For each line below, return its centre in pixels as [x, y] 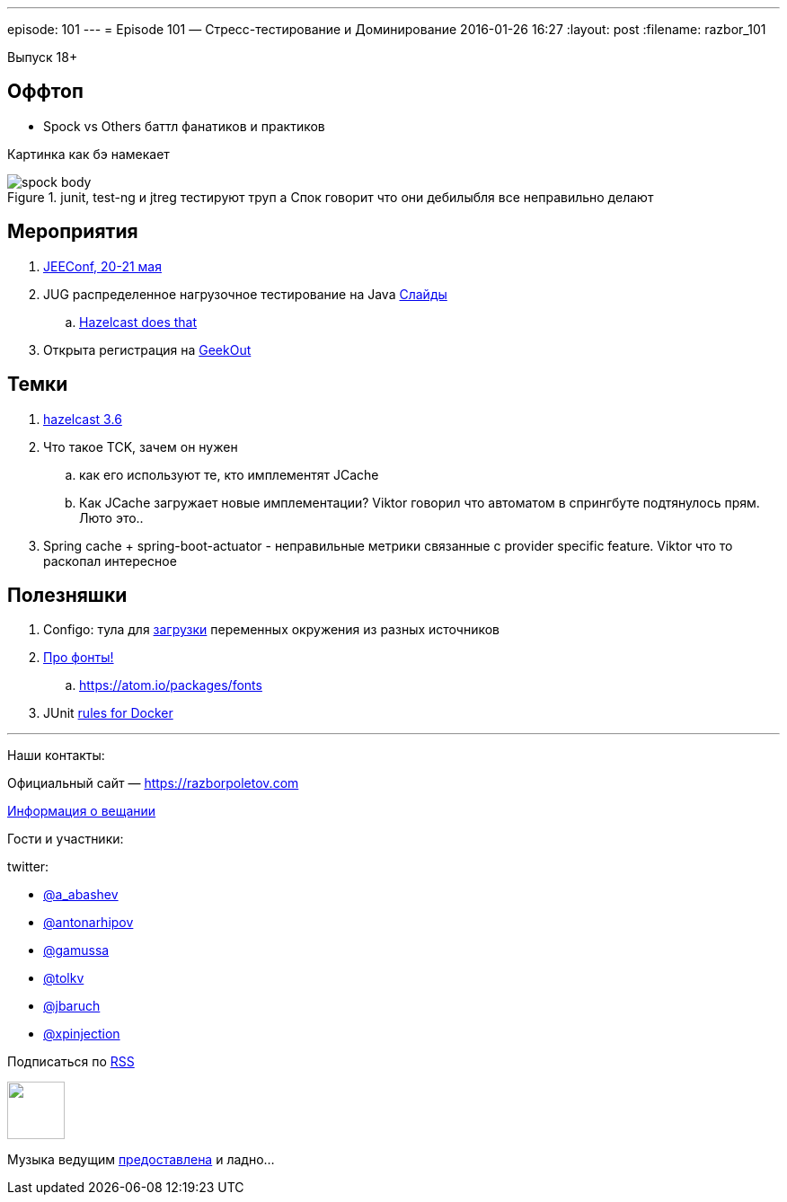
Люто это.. [111, 517]
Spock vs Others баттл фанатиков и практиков [184, 126]
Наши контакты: [56, 756]
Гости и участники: [66, 839]
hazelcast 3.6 [83, 419]
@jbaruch [72, 1006]
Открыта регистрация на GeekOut [147, 349]
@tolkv [64, 978]
